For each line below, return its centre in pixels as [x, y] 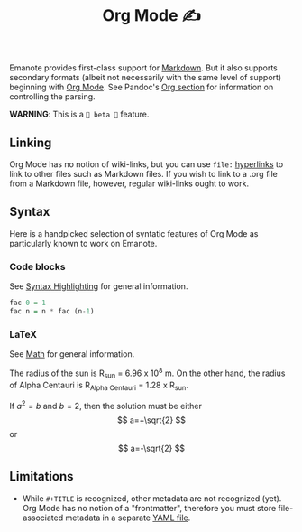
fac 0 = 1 [28, 303]
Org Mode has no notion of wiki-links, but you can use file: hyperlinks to [146, 164]
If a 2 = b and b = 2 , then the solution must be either [106, 406]
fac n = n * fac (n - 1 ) [52, 311]
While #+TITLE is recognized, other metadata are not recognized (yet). [152, 498]
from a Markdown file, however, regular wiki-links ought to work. [129, 183]
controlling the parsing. [53, 97]
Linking [31, 142]
